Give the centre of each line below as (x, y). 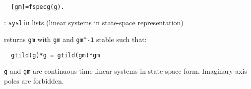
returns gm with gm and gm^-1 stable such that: (75, 39)
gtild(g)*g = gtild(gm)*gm (56, 55)
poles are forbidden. (34, 80)
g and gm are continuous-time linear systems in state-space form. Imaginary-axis (125, 71)
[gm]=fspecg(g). (38, 7)
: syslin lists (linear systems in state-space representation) (94, 22)
